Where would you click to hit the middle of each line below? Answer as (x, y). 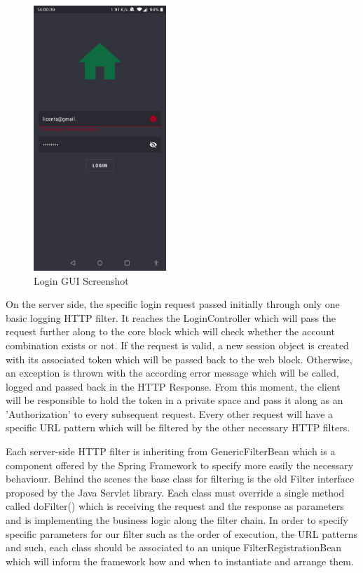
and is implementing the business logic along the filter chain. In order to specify (177, 520)
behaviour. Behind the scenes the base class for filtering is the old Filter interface (180, 479)
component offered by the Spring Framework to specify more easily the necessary (180, 465)
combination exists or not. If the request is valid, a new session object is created (177, 345)
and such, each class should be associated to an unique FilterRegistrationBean (174, 547)
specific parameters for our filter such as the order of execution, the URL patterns (181, 533)
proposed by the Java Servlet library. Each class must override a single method (175, 492)
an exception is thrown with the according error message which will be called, (172, 373)
